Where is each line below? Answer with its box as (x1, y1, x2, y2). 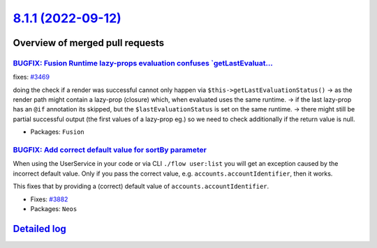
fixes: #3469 (13, 73, 50, 82)
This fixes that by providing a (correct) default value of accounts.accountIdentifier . (13, 182, 269, 191)
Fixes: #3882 (30, 195, 68, 203)
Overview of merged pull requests (13, 37, 165, 49)
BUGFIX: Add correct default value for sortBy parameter (13, 145, 207, 155)
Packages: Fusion (30, 127, 85, 136)
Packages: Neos (30, 204, 77, 212)
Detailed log (13, 223, 66, 235)
